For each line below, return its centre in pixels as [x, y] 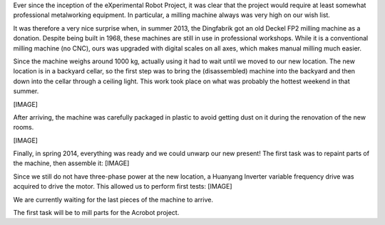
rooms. [24, 127]
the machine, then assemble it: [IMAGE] [71, 163]
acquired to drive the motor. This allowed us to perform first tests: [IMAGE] [123, 187]
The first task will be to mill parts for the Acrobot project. [96, 213]
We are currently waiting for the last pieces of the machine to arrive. [113, 199]
